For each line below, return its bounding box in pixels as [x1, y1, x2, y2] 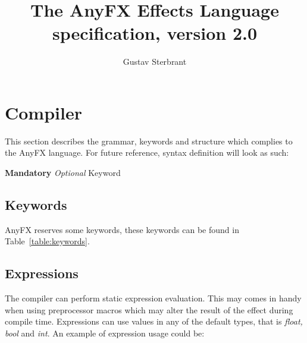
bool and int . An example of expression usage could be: [5, 327, 205, 339]
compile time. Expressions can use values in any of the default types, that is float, [5, 315, 303, 328]
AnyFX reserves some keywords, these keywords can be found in [5, 223, 239, 235]
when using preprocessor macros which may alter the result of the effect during [5, 303, 293, 316]
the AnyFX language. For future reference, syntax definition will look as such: [5, 146, 289, 159]
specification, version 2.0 [52, 21, 258, 45]
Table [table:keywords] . [5, 235, 90, 247]
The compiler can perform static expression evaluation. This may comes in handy [5, 292, 302, 304]
